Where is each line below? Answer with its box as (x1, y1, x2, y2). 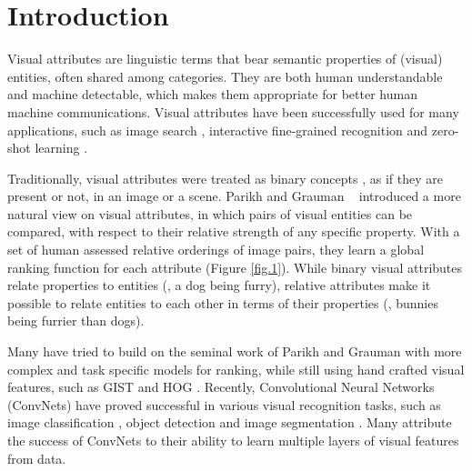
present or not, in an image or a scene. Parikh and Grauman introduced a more (7, 186, 461, 205)
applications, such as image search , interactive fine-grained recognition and (7, 120, 428, 139)
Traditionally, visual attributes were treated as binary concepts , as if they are (7, 168, 443, 187)
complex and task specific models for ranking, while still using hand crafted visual (7, 359, 465, 378)
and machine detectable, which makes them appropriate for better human (7, 85, 417, 104)
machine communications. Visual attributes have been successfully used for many (7, 102, 459, 121)
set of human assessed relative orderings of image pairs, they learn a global (7, 240, 425, 259)
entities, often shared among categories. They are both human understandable (7, 66, 443, 85)
